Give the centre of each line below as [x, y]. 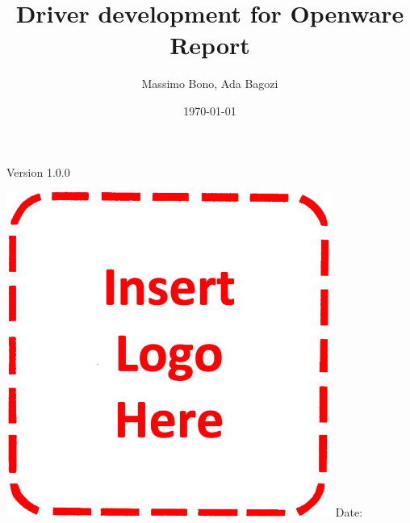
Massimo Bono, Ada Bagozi [210, 84]
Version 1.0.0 [38, 172]
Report [210, 45]
